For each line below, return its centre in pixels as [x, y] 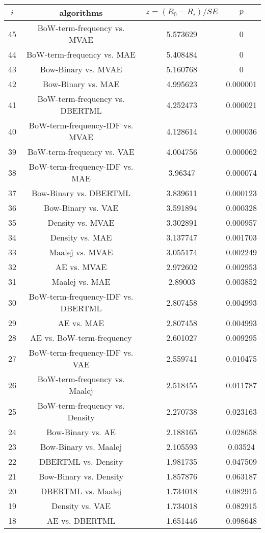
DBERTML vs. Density [81, 461]
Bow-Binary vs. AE [81, 432]
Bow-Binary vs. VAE [81, 208]
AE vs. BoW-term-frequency [81, 338]
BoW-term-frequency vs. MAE [81, 54]
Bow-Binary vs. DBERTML [81, 193]
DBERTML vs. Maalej [81, 491]
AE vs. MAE [81, 323]
